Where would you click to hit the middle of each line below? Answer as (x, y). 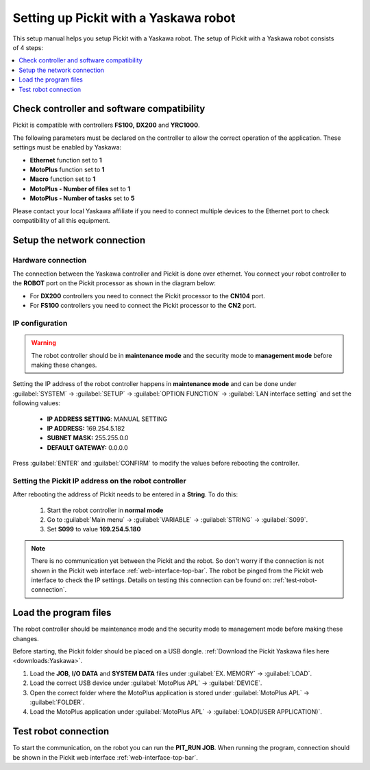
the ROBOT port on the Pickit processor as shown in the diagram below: (114, 283)
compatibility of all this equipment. (61, 220)
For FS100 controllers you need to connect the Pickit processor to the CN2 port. (143, 306)
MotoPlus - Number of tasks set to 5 (82, 198)
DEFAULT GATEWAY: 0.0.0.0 (87, 447)
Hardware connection (50, 260)
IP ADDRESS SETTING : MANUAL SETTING (107, 419)
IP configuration (40, 324)
